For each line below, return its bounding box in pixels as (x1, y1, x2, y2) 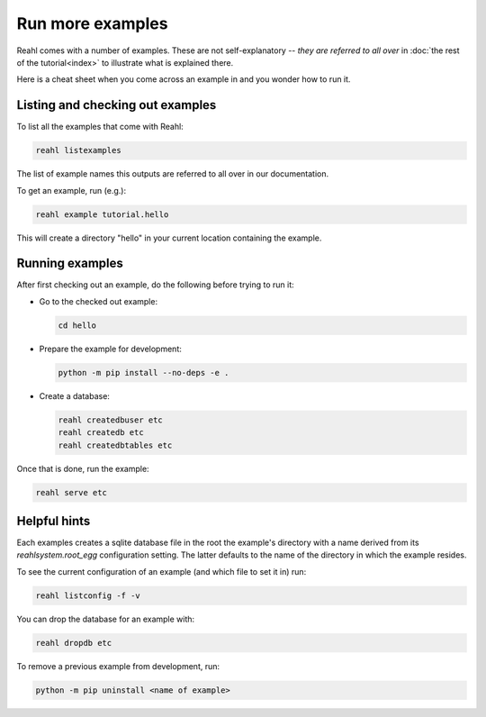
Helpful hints (16, 513, 91, 529)
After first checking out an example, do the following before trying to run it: (16, 279, 294, 290)
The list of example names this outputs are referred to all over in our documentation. (16, 168, 329, 179)
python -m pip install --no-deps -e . (58, 368, 229, 377)
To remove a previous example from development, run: (16, 660, 220, 671)
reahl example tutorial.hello (35, 209, 169, 220)
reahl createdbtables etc (58, 440, 173, 450)
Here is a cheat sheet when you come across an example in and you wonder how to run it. (16, 74, 351, 85)
